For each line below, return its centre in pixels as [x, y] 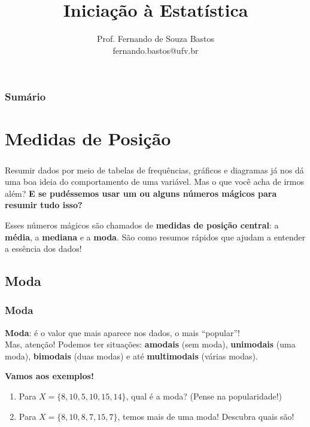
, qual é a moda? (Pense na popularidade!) [204, 396]
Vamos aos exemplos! [49, 376]
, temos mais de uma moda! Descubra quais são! [206, 416]
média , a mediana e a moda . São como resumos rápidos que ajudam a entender [155, 237]
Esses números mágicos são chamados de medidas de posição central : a [142, 225]
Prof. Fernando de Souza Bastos [156, 39]
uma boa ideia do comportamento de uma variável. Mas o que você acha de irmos [154, 182]
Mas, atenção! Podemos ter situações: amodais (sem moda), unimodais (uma [150, 344]
